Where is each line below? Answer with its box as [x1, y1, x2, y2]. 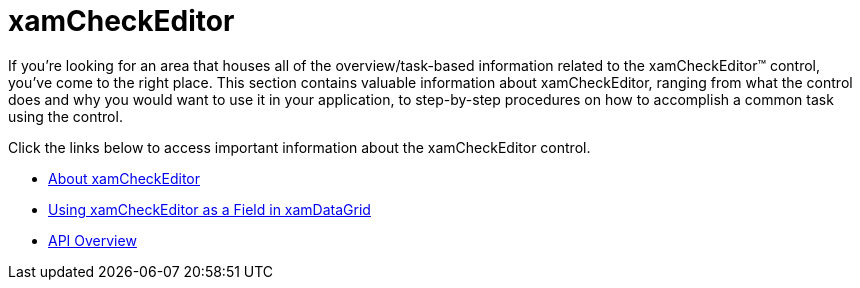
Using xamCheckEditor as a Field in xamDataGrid [48, 200, 371, 218]
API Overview [48, 231, 137, 249]
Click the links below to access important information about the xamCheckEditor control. [8, 138, 591, 156]
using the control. [8, 107, 123, 125]
